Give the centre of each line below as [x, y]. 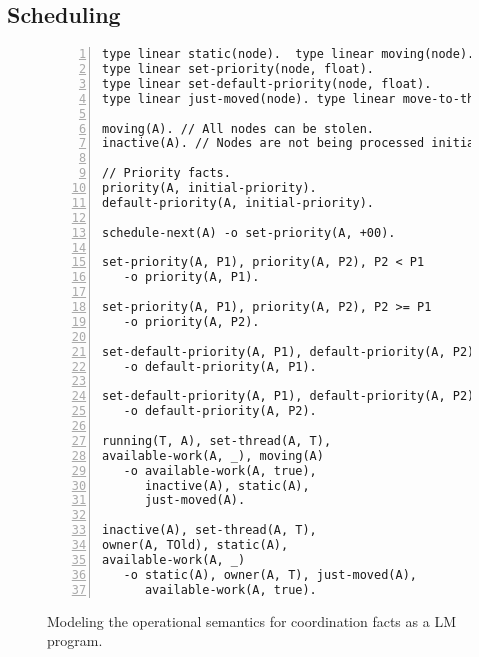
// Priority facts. [166, 173]
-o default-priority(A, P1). [220, 366]
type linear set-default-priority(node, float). [267, 83]
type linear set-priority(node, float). [238, 69]
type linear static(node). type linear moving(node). [288, 54]
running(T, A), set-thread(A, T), [217, 440]
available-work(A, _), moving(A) [213, 455]
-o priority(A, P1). [191, 277]
